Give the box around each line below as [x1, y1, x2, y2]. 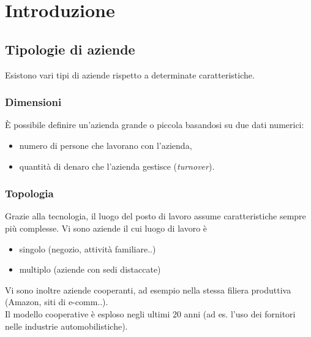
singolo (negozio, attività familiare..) [19, 242, 156, 255]
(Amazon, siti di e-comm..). [5, 295, 108, 308]
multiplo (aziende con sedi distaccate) [19, 263, 161, 276]
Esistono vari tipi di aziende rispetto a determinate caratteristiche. [5, 68, 255, 81]
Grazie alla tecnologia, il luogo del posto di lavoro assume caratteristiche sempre [5, 210, 306, 222]
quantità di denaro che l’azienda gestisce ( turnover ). [19, 159, 215, 172]
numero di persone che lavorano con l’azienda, [19, 138, 192, 151]
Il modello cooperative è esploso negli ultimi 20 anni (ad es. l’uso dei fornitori [5, 307, 296, 320]
